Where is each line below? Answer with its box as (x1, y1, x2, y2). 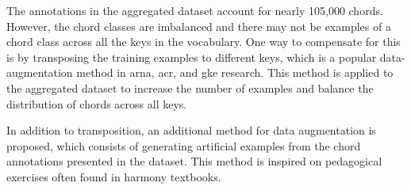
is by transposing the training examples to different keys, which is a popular (6, 48, 377, 65)
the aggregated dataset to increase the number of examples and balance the (6, 79, 374, 96)
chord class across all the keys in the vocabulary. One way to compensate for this (6, 33, 401, 50)
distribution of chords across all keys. (6, 95, 187, 112)
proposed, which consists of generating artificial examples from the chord (6, 137, 361, 154)
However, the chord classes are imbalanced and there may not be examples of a (6, 17, 391, 34)
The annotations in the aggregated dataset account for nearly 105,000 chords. (6, 2, 383, 18)
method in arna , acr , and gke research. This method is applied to (76, 64, 394, 81)
